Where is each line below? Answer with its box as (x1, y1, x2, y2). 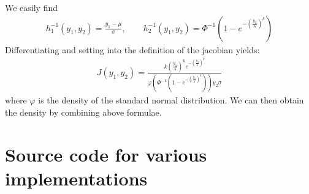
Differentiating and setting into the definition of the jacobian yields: (5, 43, 260, 56)
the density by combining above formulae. (5, 105, 162, 118)
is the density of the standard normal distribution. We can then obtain (38, 94, 304, 106)
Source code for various (5, 141, 207, 166)
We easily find (5, 1, 58, 13)
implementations (5, 165, 148, 190)
